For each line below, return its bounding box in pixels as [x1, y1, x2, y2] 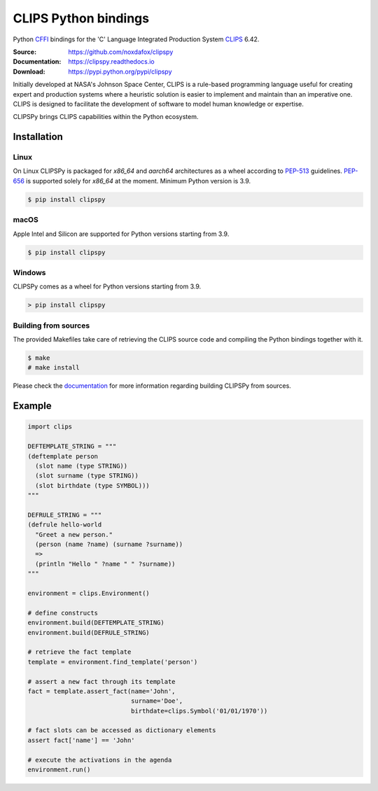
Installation [13, 131, 63, 143]
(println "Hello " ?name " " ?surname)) [35, 560, 176, 568]
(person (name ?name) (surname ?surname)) [35, 540, 183, 549]
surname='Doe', [130, 697, 183, 705]
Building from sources [13, 321, 90, 330]
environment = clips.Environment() [27, 589, 150, 597]
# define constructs [27, 609, 98, 617]
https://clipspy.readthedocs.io [68, 57, 155, 66]
